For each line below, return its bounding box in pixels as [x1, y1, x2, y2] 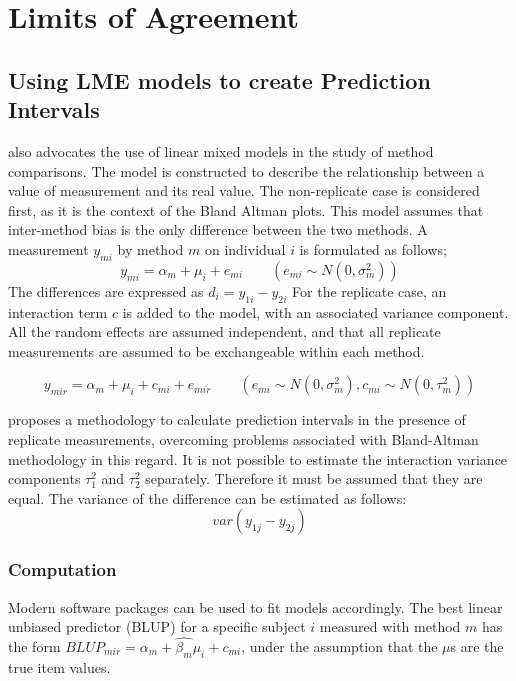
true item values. [8, 656, 111, 677]
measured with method [319, 616, 461, 637]
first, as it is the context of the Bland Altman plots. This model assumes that [8, 199, 484, 220]
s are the [450, 635, 504, 656]
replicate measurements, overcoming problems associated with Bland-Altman [8, 428, 479, 449]
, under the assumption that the [241, 635, 438, 656]
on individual [204, 238, 286, 259]
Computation [8, 557, 117, 582]
